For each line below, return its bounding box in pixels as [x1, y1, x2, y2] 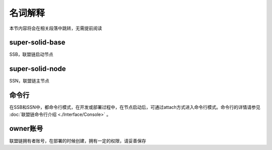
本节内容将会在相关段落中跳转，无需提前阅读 [9, 25, 102, 31]
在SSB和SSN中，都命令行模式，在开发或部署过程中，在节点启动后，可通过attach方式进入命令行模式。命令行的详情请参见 [9, 104, 260, 110]
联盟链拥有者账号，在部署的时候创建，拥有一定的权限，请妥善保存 [9, 137, 146, 143]
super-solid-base [9, 38, 65, 47]
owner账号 [9, 124, 43, 133]
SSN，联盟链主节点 [9, 78, 50, 84]
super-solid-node [9, 64, 66, 73]
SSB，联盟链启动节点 [9, 51, 54, 57]
